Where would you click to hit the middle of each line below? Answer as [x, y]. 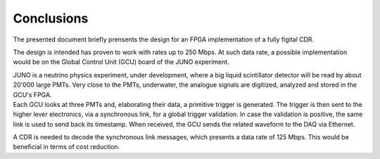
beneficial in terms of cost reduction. [66, 147]
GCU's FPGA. [32, 94]
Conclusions [51, 18]
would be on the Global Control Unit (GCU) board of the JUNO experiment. [121, 62]
